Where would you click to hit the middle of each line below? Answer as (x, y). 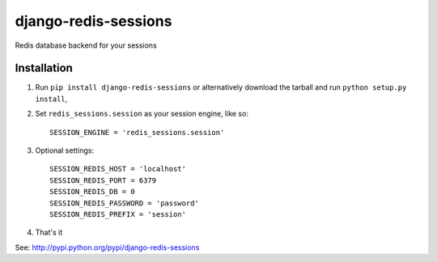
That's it (49, 232)
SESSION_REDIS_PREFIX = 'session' (118, 214)
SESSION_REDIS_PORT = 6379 (103, 180)
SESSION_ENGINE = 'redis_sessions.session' (137, 132)
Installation (44, 68)
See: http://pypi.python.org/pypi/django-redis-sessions (107, 247)
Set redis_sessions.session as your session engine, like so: (142, 114)
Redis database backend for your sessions (86, 45)
